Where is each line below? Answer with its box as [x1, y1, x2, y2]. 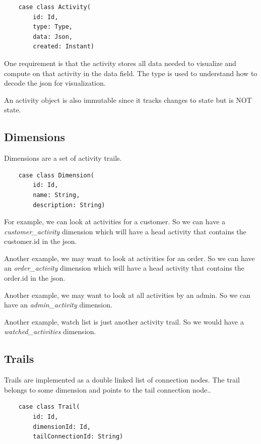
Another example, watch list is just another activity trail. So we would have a [4, 316, 244, 327]
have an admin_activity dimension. [4, 299, 112, 310]
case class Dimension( [18, 171, 94, 179]
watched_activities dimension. [4, 326, 96, 337]
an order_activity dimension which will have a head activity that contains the [4, 263, 244, 273]
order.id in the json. [4, 273, 66, 283]
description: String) [33, 201, 105, 209]
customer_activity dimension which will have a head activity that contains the [4, 226, 246, 236]
